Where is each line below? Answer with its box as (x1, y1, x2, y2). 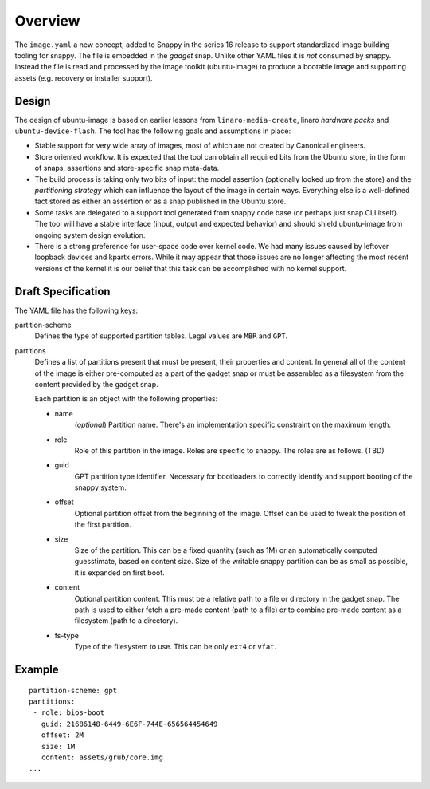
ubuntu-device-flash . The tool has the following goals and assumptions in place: (14, 126, 291, 136)
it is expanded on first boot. (74, 567, 165, 578)
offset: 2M (41, 731, 84, 740)
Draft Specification (14, 284, 111, 298)
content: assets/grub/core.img (41, 752, 163, 762)
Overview (14, 12, 80, 30)
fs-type (54, 630, 80, 640)
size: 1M (41, 742, 76, 751)
